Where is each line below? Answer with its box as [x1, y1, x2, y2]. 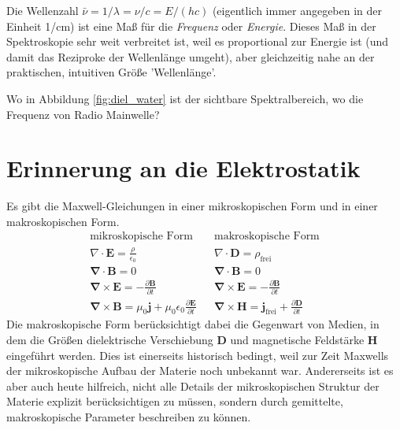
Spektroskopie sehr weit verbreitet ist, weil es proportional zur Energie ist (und [6, 33, 389, 50]
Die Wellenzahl [6, 2, 79, 18]
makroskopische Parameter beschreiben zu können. [6, 408, 251, 424]
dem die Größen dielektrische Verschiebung [6, 331, 213, 347]
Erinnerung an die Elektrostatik [6, 152, 361, 184]
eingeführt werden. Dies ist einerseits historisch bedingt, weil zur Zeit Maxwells [6, 347, 389, 363]
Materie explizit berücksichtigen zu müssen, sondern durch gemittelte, [6, 393, 343, 410]
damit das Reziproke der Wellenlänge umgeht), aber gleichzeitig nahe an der [6, 48, 375, 65]
